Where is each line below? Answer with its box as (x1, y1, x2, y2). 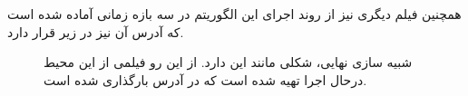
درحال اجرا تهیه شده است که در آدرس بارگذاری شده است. (44, 70, 367, 89)
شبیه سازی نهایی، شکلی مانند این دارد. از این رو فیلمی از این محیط (44, 53, 413, 72)
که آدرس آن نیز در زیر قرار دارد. (7, 22, 184, 41)
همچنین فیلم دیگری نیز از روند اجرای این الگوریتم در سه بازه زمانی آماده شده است (7, 5, 462, 23)
